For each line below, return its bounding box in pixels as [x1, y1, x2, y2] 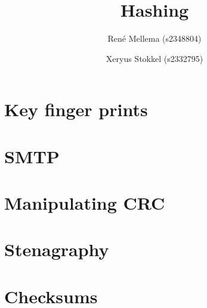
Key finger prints [4, 97, 148, 122]
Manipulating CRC [4, 191, 165, 215]
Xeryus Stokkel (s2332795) [106, 52, 203, 64]
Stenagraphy [4, 237, 109, 262]
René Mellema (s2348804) [107, 32, 202, 45]
